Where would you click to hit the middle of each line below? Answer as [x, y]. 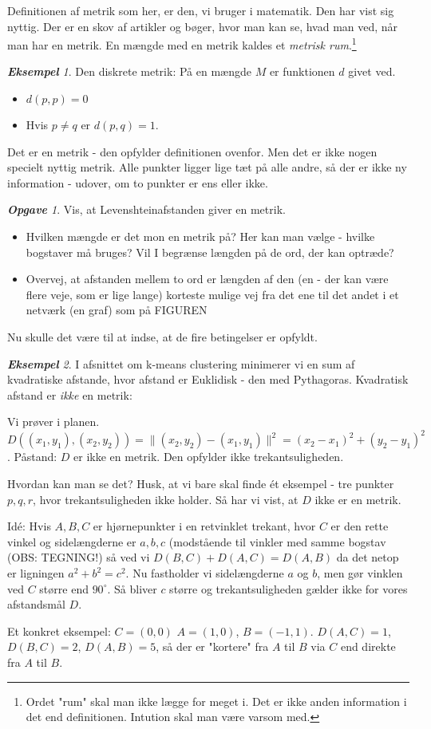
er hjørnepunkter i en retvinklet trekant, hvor [204, 526]
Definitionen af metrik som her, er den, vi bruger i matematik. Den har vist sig [201, 10]
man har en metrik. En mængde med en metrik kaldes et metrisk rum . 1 [182, 43]
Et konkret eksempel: [59, 630]
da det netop [368, 557]
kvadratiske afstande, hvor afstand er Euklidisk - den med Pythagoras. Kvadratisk [208, 379]
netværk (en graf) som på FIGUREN [117, 310]
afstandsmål [36, 604]
